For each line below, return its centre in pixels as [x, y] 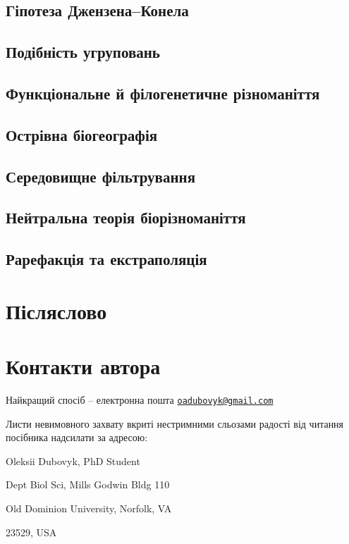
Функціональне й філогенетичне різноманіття [163, 93]
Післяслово [56, 310]
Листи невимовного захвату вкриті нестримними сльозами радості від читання [175, 423]
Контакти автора [83, 366]
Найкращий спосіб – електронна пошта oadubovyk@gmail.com [140, 399]
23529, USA [31, 532]
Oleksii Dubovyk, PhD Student [73, 460]
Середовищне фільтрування [101, 176]
